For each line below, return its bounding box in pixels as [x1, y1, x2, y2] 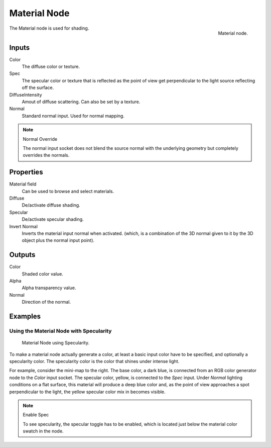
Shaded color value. [22, 271, 64, 277]
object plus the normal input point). [22, 237, 95, 243]
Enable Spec [23, 412, 49, 418]
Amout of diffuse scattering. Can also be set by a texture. [22, 99, 141, 105]
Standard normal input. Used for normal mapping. [22, 113, 125, 119]
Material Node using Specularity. [22, 340, 90, 346]
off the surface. [22, 84, 54, 91]
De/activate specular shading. [22, 216, 84, 222]
